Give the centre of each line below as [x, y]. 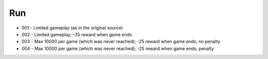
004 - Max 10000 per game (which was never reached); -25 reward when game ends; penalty [118, 48]
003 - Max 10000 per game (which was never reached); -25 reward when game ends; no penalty [121, 42]
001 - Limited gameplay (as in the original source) [72, 28]
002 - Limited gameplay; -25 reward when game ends [77, 34]
